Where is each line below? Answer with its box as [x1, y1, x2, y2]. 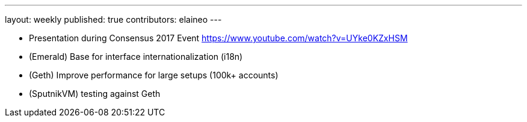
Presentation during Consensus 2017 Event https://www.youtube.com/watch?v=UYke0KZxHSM [29, 33, 408, 43]
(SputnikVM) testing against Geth [29, 89, 161, 99]
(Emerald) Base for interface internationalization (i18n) [29, 51, 243, 62]
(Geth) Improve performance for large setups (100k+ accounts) [29, 70, 279, 80]
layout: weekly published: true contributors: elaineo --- [5, 14, 222, 25]
